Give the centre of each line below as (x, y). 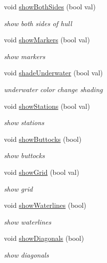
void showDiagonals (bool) (44, 238)
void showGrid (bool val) (42, 172)
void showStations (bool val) (47, 106)
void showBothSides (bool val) (50, 6)
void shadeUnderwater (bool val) (53, 73)
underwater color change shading (53, 89)
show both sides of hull (38, 23)
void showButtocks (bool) (43, 139)
